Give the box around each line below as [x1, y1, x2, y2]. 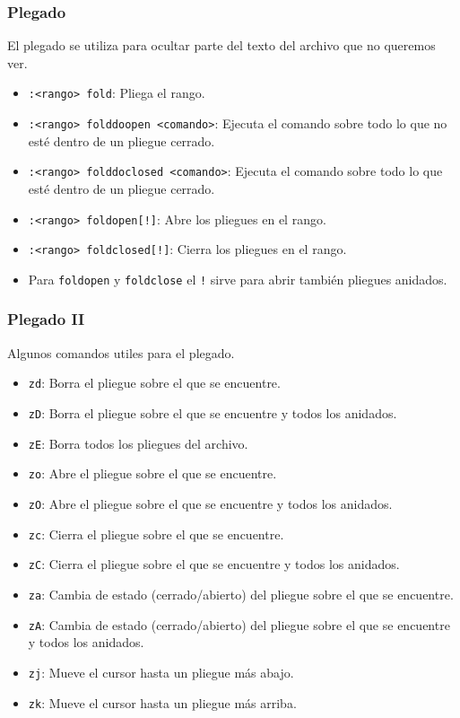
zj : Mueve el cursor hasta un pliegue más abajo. [28, 662, 294, 681]
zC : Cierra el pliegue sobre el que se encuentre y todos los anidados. [28, 555, 400, 574]
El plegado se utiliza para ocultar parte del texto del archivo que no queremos [7, 36, 436, 55]
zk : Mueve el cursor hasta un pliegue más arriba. [28, 693, 297, 712]
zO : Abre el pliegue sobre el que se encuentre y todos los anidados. [28, 494, 393, 512]
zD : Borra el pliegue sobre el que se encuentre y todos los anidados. [28, 404, 397, 422]
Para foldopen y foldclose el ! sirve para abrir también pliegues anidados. [28, 269, 447, 288]
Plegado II [7, 308, 85, 330]
